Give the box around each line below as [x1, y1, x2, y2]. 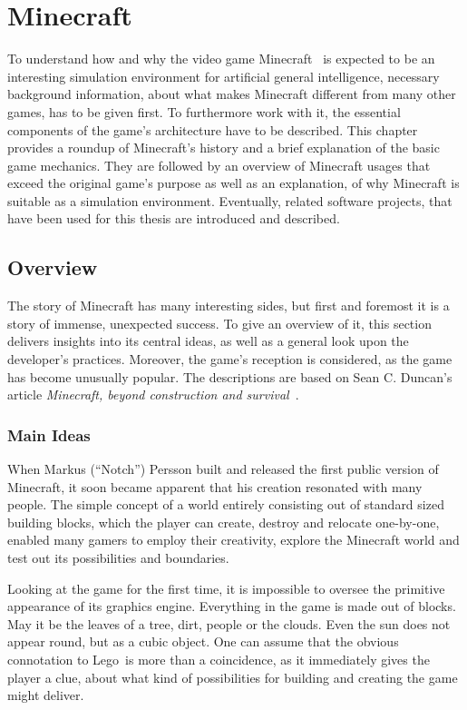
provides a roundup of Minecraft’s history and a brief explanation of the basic [7, 138, 440, 157]
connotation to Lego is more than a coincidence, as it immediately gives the [7, 649, 430, 668]
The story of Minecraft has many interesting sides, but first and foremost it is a [7, 296, 450, 315]
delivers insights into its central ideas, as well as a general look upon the [7, 331, 409, 350]
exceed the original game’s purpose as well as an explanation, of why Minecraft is [7, 173, 460, 192]
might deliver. [7, 685, 84, 705]
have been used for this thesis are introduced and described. [7, 209, 340, 228]
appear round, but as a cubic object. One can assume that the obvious [7, 632, 399, 651]
